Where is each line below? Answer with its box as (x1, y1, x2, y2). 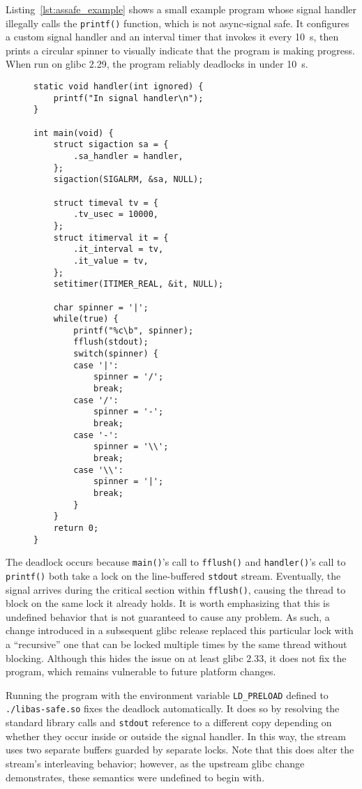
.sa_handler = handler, (73, 151, 183, 161)
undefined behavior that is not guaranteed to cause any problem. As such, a (6, 609, 330, 624)
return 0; (53, 523, 99, 533)
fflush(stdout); (73, 337, 149, 347)
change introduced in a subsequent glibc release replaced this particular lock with (6, 623, 354, 638)
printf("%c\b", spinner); (73, 325, 194, 336)
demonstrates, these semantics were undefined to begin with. (6, 769, 265, 784)
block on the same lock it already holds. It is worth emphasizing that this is (6, 596, 330, 610)
